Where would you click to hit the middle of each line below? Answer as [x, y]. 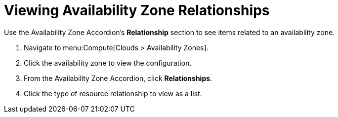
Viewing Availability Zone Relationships [137, 10]
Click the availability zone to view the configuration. [108, 63]
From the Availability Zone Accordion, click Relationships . [118, 78]
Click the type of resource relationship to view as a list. [113, 93]
